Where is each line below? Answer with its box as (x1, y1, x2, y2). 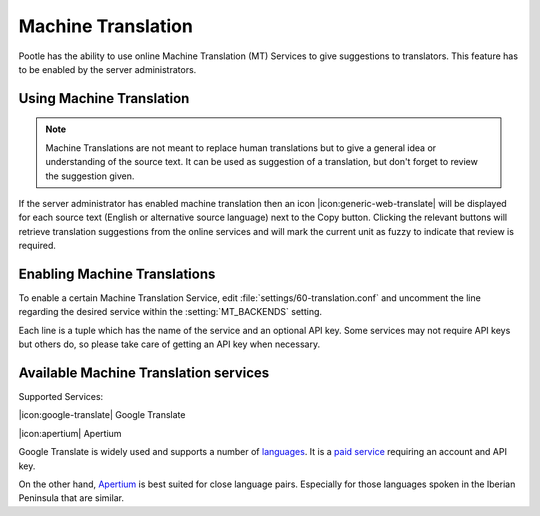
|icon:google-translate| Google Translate (18, 409, 186, 421)
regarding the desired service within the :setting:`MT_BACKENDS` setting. (18, 306, 323, 318)
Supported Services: (18, 391, 104, 403)
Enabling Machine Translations (18, 265, 216, 282)
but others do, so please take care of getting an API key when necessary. (18, 338, 320, 350)
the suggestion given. (45, 170, 135, 182)
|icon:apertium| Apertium (18, 427, 122, 439)
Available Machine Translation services (18, 364, 270, 381)
